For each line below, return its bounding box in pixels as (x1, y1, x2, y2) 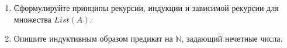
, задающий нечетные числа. (181, 32, 283, 45)
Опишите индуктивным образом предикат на (13, 32, 173, 45)
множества (13, 13, 51, 25)
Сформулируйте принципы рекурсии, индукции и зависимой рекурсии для (13, 2, 279, 13)
